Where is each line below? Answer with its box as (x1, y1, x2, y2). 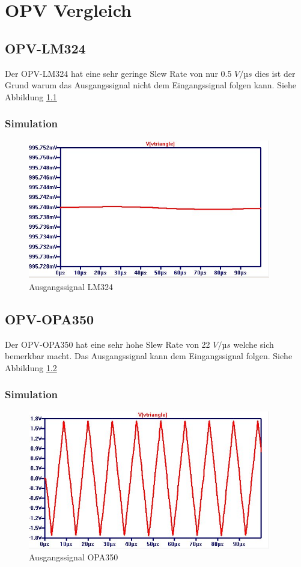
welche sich (233, 338, 274, 350)
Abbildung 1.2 (5, 361, 57, 374)
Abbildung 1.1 (5, 90, 57, 103)
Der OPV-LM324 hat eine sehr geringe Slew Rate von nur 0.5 (5, 67, 232, 79)
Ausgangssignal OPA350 (29, 550, 118, 563)
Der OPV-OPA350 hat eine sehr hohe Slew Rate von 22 (5, 338, 210, 350)
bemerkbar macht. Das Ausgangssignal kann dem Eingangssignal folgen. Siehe (5, 350, 293, 362)
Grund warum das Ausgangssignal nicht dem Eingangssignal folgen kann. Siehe (5, 79, 297, 91)
